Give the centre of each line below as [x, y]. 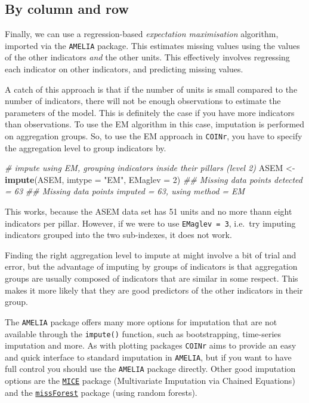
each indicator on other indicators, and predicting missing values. [124, 69]
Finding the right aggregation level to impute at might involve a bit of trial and [151, 254]
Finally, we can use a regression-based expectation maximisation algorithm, [142, 34]
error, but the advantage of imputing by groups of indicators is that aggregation [151, 266]
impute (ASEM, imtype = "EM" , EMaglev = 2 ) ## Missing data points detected [154, 179]
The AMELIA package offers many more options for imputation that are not [141, 321]
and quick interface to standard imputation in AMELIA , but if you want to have [148, 357]
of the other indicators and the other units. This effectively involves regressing [147, 57]
